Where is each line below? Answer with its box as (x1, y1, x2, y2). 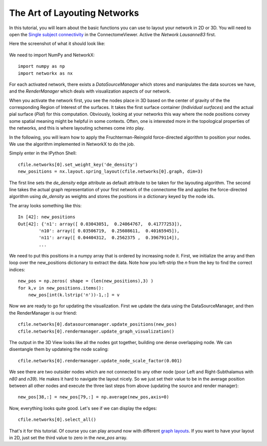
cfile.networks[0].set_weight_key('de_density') (18, 161, 138, 167)
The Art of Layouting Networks (9, 7, 139, 18)
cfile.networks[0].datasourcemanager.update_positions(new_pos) (18, 322, 178, 327)
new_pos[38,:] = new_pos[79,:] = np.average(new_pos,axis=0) (18, 394, 169, 400)
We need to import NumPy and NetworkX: (9, 52, 95, 58)
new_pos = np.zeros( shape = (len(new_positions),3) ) (18, 278, 154, 284)
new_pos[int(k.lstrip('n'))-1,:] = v (28, 292, 120, 298)
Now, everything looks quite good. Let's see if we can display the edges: (9, 405, 157, 411)
